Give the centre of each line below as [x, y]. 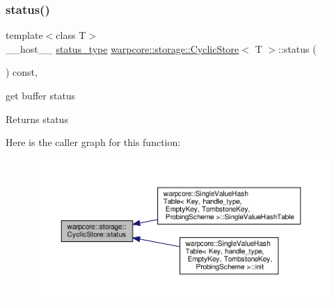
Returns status [37, 119]
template [24, 35]
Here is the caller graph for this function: [93, 142]
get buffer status [41, 95]
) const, [22, 72]
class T [71, 35]
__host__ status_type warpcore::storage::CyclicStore [122, 48]
